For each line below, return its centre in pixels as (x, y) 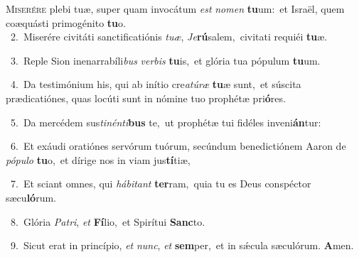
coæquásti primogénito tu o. (66, 22)
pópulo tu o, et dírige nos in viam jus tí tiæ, (98, 159)
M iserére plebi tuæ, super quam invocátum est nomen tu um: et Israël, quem (175, 9)
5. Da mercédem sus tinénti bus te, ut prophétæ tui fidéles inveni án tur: (166, 122)
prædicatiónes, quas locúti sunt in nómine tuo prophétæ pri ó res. (146, 98)
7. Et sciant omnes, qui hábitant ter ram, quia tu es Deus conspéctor (161, 184)
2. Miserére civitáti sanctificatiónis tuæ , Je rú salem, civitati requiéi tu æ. (169, 37)
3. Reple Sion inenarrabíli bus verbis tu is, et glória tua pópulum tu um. (165, 60)
